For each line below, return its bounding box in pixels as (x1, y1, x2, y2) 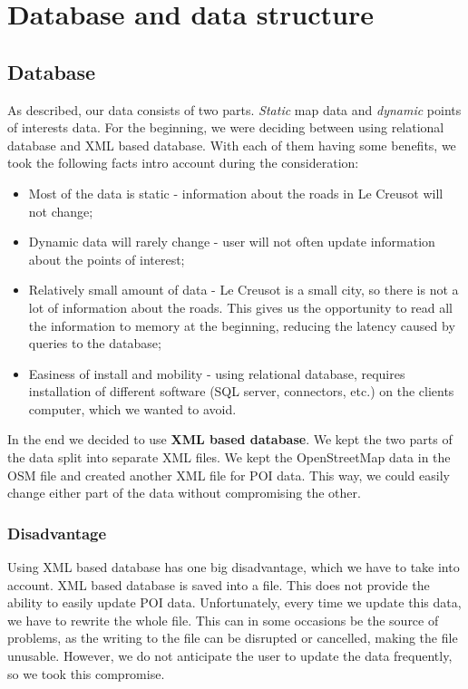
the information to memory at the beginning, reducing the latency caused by (28, 315, 455, 335)
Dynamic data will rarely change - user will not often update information (28, 232, 435, 251)
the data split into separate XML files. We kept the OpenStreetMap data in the (7, 448, 451, 467)
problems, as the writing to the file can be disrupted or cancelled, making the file (7, 628, 458, 647)
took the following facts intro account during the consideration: (7, 153, 359, 172)
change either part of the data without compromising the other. (7, 483, 361, 502)
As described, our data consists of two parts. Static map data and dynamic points (7, 100, 462, 119)
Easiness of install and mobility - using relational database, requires (28, 364, 405, 383)
